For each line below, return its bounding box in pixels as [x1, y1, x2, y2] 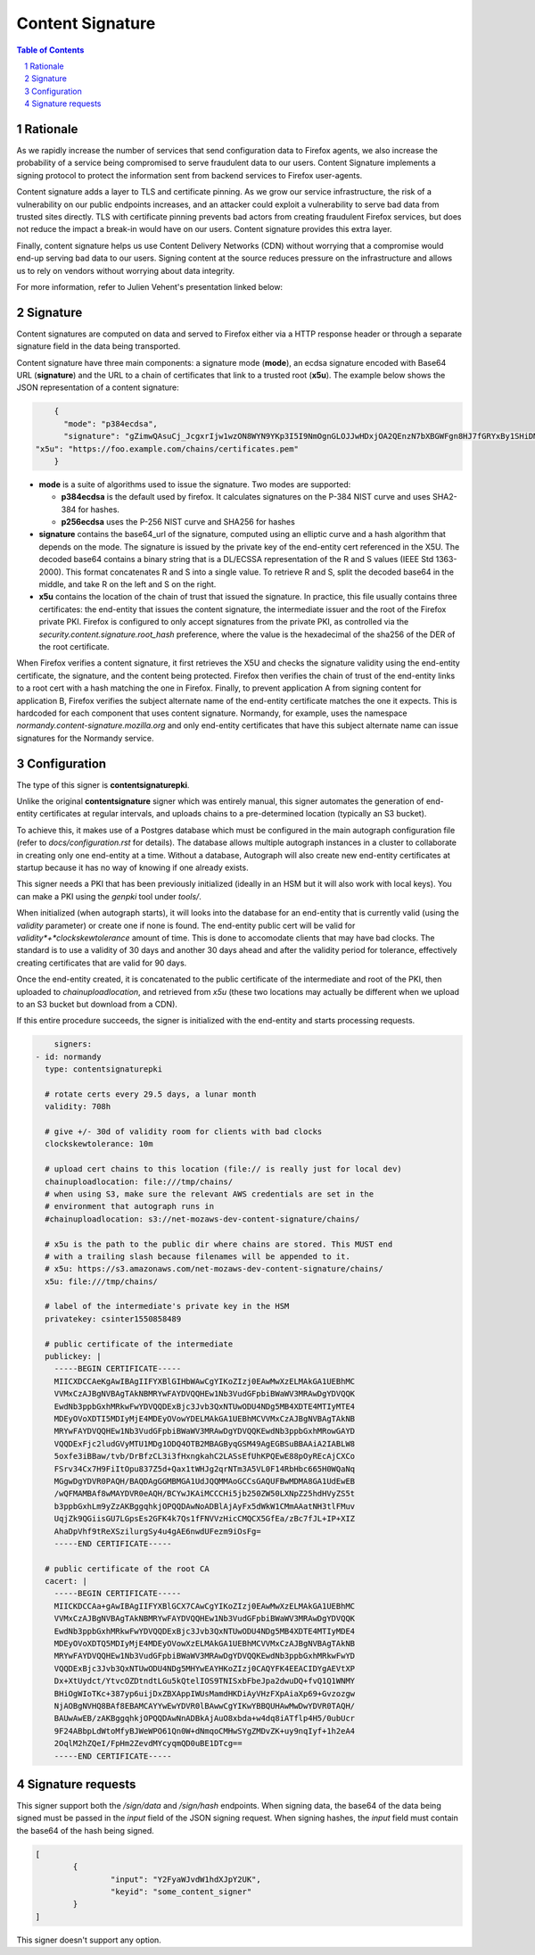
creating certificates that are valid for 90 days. [16, 957, 187, 968]
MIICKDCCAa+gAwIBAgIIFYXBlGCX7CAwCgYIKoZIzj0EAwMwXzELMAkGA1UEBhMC [53, 1601, 356, 1611]
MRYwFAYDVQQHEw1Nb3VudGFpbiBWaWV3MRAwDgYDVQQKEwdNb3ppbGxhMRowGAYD [53, 1426, 356, 1437]
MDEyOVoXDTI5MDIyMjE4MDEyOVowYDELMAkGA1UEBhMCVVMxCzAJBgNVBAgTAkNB [53, 1413, 356, 1423]
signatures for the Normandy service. [16, 733, 154, 743]
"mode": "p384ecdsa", [63, 418, 158, 428]
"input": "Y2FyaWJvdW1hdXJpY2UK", [110, 1874, 262, 1885]
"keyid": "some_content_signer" [110, 1886, 252, 1896]
